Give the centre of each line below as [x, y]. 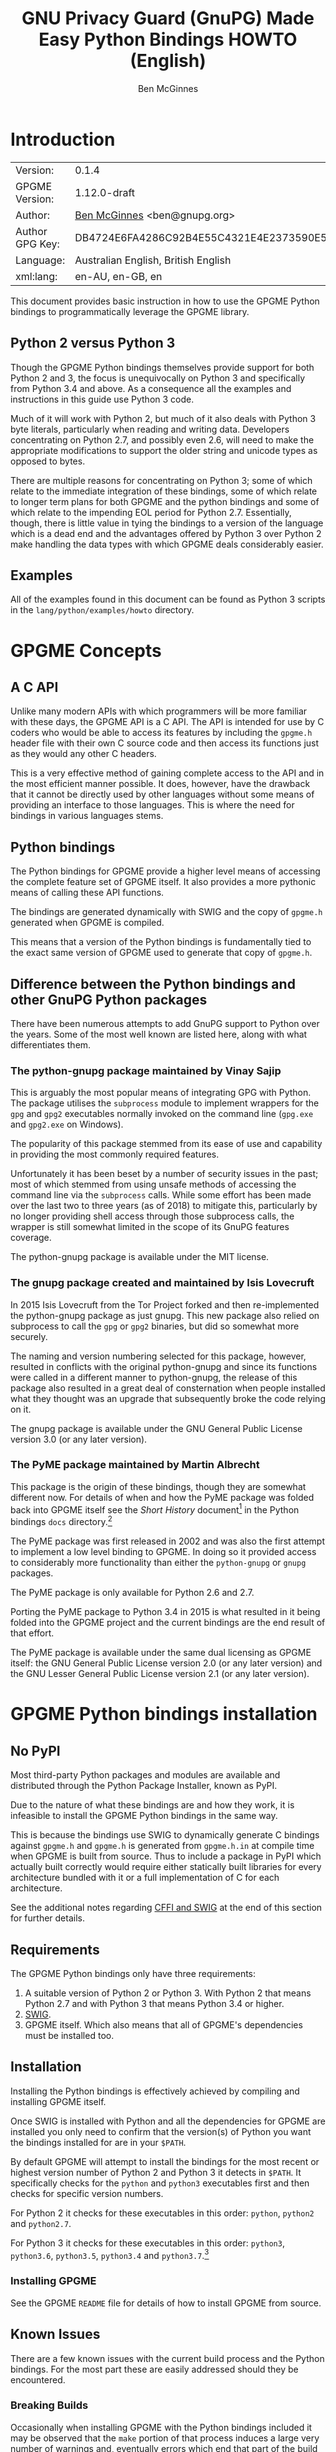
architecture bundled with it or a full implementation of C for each [145, 1878]
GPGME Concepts [86, 650]
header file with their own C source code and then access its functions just [165, 743]
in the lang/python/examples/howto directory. [102, 610]
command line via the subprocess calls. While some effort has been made [161, 1195]
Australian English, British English [153, 260]
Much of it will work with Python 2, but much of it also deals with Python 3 [163, 418]
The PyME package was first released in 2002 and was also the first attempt [168, 1541]
